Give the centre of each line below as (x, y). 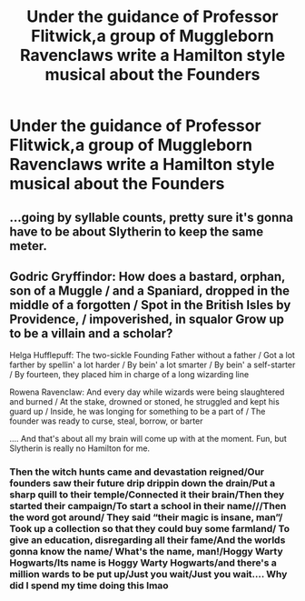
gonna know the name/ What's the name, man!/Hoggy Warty (146, 552)
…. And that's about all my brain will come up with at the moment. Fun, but (148, 439)
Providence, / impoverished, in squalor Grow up (147, 319)
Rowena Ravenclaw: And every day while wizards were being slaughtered (147, 392)
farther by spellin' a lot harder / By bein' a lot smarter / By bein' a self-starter (152, 365)
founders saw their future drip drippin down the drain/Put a (142, 484)
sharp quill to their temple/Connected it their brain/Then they (147, 495)
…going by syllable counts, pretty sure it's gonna (152, 217)
